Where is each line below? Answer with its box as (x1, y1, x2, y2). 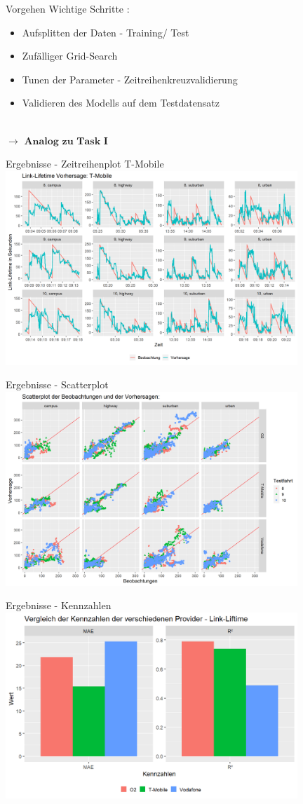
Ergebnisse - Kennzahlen (6, 598, 112, 613)
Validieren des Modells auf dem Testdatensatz (22, 95, 220, 110)
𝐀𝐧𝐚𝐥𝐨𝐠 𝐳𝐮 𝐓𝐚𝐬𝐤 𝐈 (24, 136, 108, 147)
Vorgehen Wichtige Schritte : (6, 1, 130, 15)
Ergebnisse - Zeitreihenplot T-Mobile (6, 156, 164, 171)
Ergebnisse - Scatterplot (6, 377, 109, 392)
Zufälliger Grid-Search (22, 48, 118, 63)
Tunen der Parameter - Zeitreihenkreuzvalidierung (22, 71, 238, 86)
